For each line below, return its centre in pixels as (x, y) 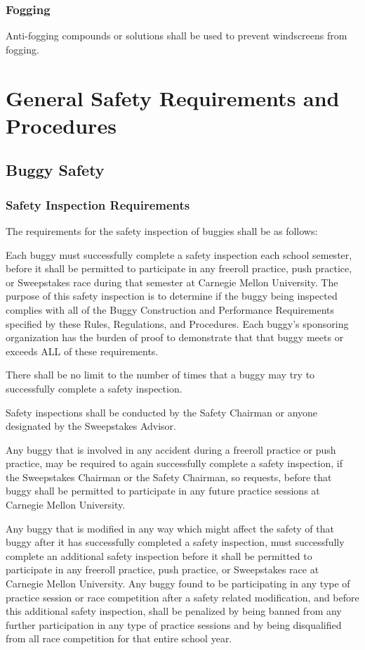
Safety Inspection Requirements (98, 204)
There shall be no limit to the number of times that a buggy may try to (160, 375)
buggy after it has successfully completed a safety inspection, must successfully (175, 542)
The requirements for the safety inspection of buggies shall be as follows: (162, 230)
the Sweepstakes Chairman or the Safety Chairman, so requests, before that (169, 477)
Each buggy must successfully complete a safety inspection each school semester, (179, 254)
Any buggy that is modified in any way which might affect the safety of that (170, 528)
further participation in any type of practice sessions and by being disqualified (174, 624)
